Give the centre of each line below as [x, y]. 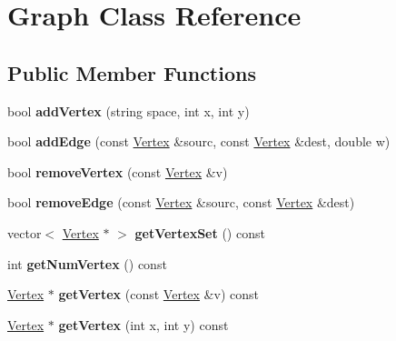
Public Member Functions [132, 72]
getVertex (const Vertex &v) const [158, 294]
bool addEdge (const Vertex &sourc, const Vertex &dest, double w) [199, 141]
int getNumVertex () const [87, 263]
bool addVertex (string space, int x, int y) [129, 110]
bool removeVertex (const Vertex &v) [118, 171]
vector [25, 232]
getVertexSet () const [200, 232]
